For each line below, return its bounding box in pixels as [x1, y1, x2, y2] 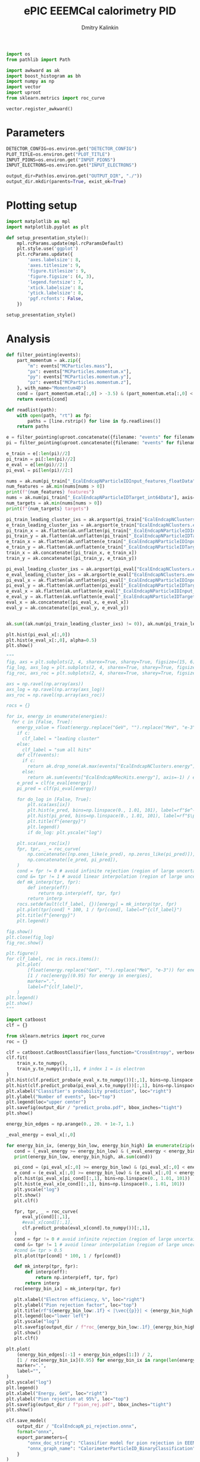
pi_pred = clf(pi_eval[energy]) [17, 785, 97, 791]
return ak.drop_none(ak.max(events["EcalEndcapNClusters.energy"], [27, 763, 198, 770]
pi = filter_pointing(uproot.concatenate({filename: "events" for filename [6, 440, 198, 446]
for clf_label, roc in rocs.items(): [6, 956, 100, 962]
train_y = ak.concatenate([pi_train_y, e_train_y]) [6, 555, 137, 561]
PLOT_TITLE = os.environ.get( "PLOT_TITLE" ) [6, 151, 111, 157]
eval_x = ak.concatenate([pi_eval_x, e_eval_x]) [6, 599, 129, 605]
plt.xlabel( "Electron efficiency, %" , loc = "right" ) [14, 1296, 145, 1302]
